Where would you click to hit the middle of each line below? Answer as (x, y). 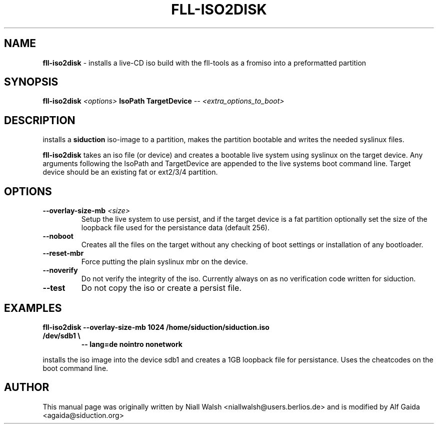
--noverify (60, 270)
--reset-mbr (63, 253)
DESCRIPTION (40, 120)
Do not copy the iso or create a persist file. (161, 288)
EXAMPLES (33, 308)
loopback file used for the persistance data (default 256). (175, 228)
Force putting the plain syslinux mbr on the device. (164, 262)
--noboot (58, 236)
